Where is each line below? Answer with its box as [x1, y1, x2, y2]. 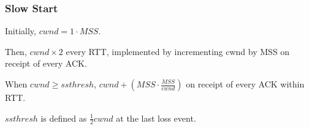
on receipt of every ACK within [186, 78, 305, 90]
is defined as [40, 111, 87, 124]
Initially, [5, 24, 36, 37]
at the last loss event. [116, 111, 196, 124]
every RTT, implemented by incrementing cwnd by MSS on [66, 45, 290, 57]
